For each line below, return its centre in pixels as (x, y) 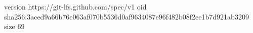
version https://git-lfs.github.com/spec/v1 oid (75, 6)
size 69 (14, 26)
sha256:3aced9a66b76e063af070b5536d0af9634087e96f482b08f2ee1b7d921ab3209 (126, 16)
